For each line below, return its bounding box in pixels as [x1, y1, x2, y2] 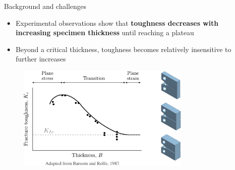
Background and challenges [4, 1, 86, 11]
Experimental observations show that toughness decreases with [15, 17, 219, 28]
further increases [15, 54, 66, 64]
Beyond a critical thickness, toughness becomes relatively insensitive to [15, 44, 232, 54]
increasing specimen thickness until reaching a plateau [15, 27, 194, 38]
